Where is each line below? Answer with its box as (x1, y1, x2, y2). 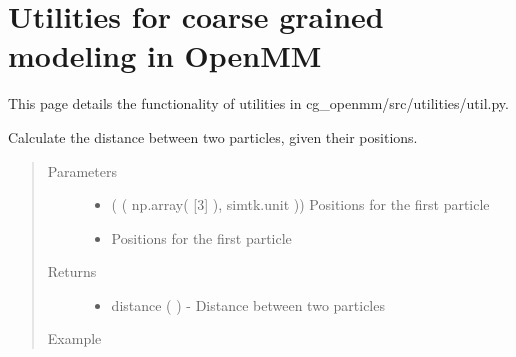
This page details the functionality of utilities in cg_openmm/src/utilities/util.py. (8, 93, 509, 114)
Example (47, 328, 102, 349)
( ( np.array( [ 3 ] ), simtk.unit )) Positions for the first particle (111, 194, 490, 215)
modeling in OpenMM (8, 35, 322, 76)
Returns (47, 261, 97, 282)
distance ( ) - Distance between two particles (111, 294, 385, 315)
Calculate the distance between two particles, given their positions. (8, 126, 418, 147)
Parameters (47, 160, 117, 181)
